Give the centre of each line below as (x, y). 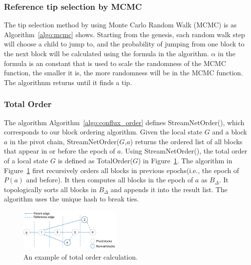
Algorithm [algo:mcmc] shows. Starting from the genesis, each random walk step (125, 34)
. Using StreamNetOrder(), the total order (184, 151)
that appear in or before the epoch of (60, 151)
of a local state (26, 160)
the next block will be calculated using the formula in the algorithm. (106, 53)
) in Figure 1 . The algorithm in (185, 160)
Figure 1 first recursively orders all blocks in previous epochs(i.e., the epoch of (122, 170)
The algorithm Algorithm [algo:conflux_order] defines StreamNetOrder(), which (124, 122)
